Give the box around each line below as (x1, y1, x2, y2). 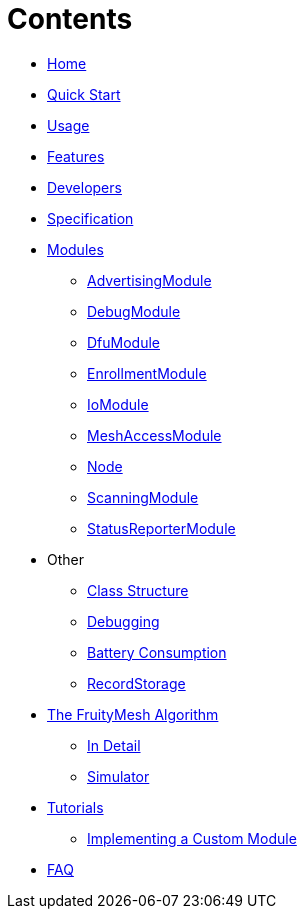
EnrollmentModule (87, 364, 207, 382)
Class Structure (87, 581, 189, 599)
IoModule (87, 395, 149, 413)
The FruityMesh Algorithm (47, 705, 219, 723)
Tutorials (47, 798, 104, 816)
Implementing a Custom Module (87, 829, 297, 847)
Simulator (87, 767, 150, 785)
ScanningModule (87, 488, 199, 506)
